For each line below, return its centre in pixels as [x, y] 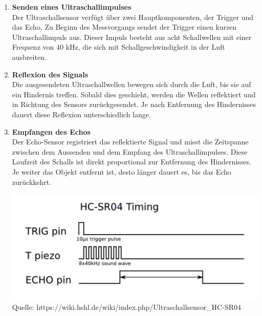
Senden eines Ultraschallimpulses [72, 7]
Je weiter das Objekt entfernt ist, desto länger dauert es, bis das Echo [122, 171]
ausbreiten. [29, 57]
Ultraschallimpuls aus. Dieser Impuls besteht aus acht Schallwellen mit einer [132, 37]
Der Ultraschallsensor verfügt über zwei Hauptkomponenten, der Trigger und [133, 17]
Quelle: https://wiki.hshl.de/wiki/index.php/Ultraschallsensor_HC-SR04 [126, 307]
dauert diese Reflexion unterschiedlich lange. [81, 114]
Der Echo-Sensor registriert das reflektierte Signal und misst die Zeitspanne [130, 142]
